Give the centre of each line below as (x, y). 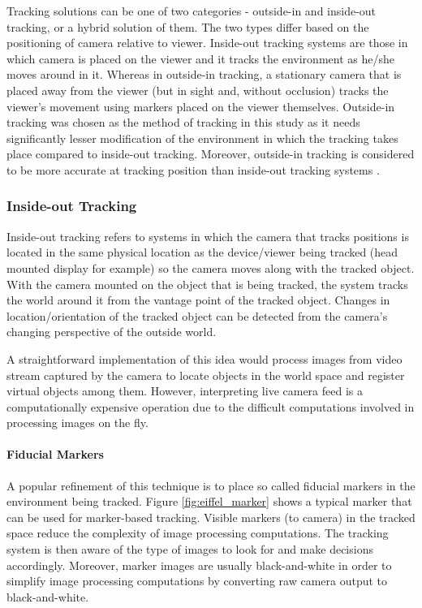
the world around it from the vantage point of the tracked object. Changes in (198, 300)
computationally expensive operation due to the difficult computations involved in (211, 406)
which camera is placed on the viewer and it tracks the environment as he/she (200, 58)
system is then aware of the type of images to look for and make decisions (190, 549)
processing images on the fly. (78, 423)
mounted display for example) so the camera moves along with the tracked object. (211, 267)
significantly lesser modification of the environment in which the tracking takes (202, 138)
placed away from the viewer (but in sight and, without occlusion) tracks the (198, 90)
